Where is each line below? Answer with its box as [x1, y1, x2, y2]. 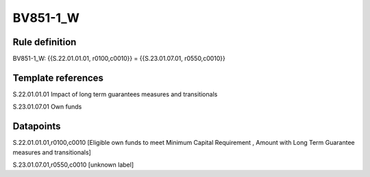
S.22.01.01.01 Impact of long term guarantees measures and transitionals [12, 90, 218, 98]
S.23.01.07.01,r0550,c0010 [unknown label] [12, 161, 134, 169]
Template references [12, 72, 104, 83]
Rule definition [12, 36, 77, 48]
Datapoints [12, 120, 61, 133]
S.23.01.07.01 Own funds [12, 103, 82, 111]
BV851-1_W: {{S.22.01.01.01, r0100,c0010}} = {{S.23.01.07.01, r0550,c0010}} [12, 55, 226, 63]
